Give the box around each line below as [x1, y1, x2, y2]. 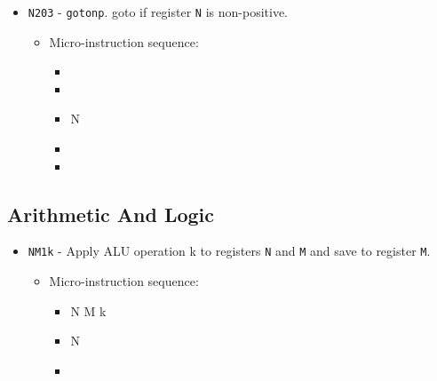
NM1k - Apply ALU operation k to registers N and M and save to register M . [28, 242, 431, 260]
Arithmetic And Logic [7, 200, 214, 227]
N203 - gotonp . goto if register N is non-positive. [28, 3, 288, 20]
